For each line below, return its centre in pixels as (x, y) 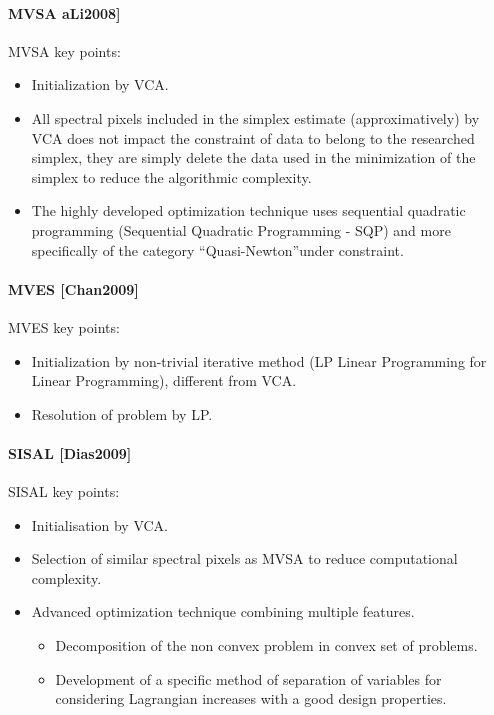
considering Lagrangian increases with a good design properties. (251, 698)
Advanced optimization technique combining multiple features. (223, 611)
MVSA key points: (64, 50)
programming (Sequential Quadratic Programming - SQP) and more (241, 229)
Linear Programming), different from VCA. (164, 380)
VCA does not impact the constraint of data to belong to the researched (253, 137)
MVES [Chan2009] (73, 288)
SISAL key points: (64, 491)
